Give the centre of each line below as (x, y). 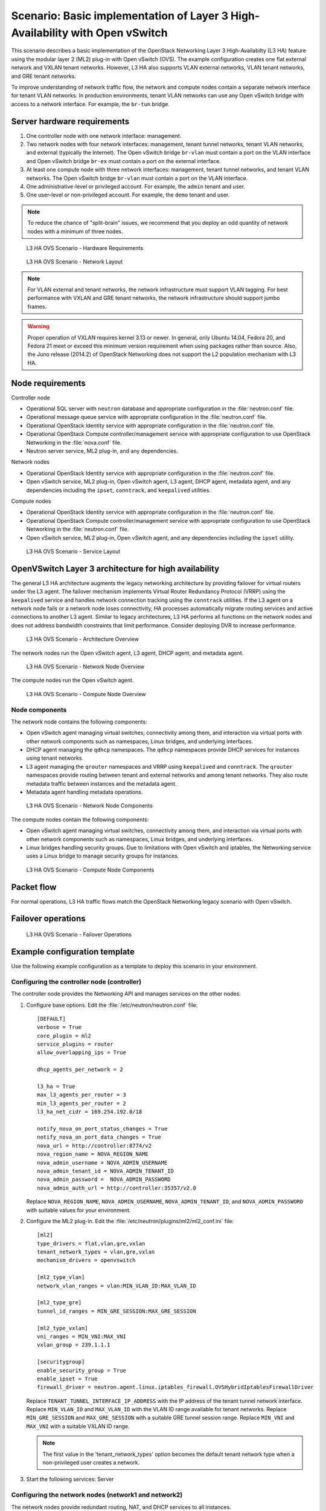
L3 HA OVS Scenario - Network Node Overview (85, 666)
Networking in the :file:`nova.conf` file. (74, 442)
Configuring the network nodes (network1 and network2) (97, 1495)
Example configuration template (73, 952)
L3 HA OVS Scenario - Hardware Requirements (85, 248)
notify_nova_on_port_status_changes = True (102, 1128)
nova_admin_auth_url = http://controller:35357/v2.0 (117, 1188)
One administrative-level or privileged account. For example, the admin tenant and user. (136, 186)
